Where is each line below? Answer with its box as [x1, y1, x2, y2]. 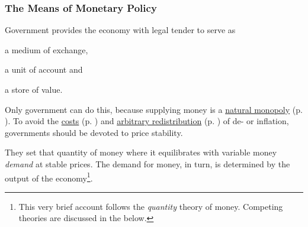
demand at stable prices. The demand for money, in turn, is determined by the [5, 157, 290, 170]
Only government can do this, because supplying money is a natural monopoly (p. [5, 103, 303, 115]
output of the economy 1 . [5, 170, 93, 184]
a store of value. [5, 83, 63, 95]
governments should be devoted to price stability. [5, 126, 183, 138]
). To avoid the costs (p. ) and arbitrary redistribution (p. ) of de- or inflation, [5, 115, 289, 127]
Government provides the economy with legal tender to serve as [5, 24, 236, 36]
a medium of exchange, [5, 43, 88, 56]
